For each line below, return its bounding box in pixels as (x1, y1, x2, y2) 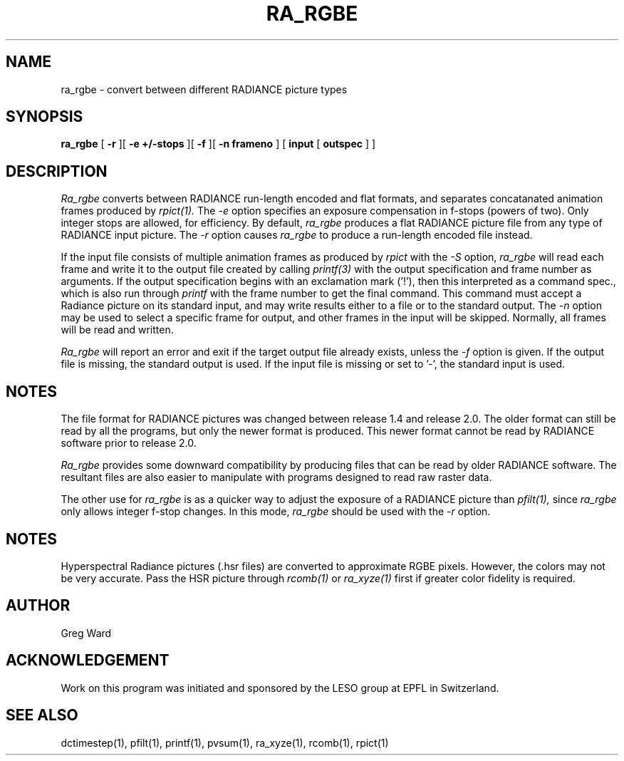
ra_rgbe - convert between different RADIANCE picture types (61, 83, 348, 95)
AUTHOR (6, 596, 71, 615)
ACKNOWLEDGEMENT (6, 651, 170, 670)
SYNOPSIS (6, 108, 83, 126)
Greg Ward (61, 626, 112, 639)
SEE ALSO (6, 706, 78, 725)
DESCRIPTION (6, 162, 108, 180)
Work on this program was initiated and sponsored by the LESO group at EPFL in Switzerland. (61, 681, 499, 694)
